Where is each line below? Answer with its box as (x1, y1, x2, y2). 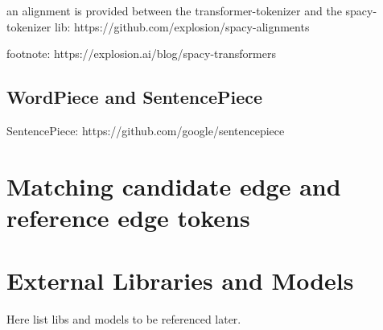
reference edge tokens (6, 200, 250, 233)
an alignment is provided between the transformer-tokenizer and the (6, 2, 342, 19)
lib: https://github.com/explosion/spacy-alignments (54, 18, 310, 35)
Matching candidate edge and (6, 169, 341, 202)
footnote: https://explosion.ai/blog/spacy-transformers (6, 45, 276, 62)
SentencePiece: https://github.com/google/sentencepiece (6, 122, 285, 138)
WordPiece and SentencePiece (6, 85, 263, 109)
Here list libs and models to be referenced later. (6, 311, 241, 328)
